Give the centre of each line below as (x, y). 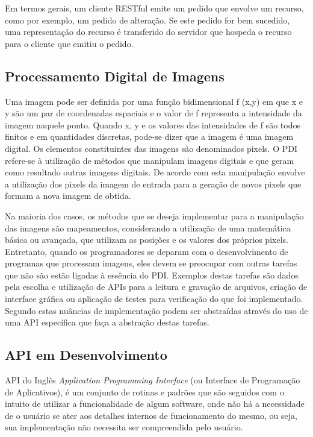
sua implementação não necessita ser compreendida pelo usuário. (124, 427)
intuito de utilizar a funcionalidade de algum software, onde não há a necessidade (155, 404)
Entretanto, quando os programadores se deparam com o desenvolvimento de (147, 251)
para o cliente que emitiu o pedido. (69, 43)
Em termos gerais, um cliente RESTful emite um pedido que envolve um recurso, (154, 8)
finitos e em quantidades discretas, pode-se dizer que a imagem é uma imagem (149, 137)
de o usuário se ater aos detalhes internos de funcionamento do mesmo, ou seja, (151, 415)
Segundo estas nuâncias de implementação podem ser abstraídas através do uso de (156, 310)
